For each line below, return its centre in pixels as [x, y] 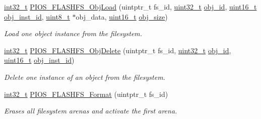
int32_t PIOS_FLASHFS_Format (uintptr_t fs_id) [86, 94]
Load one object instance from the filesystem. [73, 33]
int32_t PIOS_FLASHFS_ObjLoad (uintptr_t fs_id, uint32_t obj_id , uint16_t [130, 7]
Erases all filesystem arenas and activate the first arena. [91, 111]
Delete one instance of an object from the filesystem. [85, 77]
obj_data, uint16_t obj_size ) [122, 16]
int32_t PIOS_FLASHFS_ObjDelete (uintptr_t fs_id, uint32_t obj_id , [118, 50]
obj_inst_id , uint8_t [37, 16]
